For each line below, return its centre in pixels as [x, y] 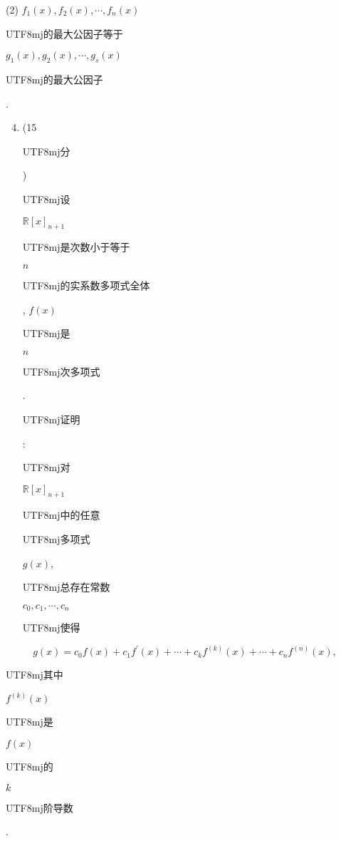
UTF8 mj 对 [46, 467]
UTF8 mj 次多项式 [61, 371]
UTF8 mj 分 [46, 151]
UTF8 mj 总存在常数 [66, 587]
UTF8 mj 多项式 [56, 539]
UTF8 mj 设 [46, 198]
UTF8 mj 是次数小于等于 [76, 247]
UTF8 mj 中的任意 [61, 515]
